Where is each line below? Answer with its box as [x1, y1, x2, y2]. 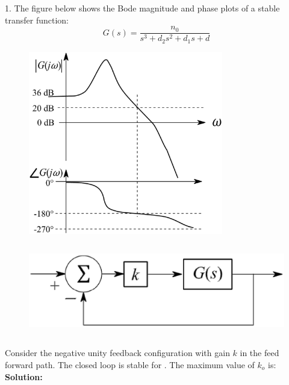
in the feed [240, 346, 279, 359]
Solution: [5, 370, 43, 383]
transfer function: [5, 13, 69, 26]
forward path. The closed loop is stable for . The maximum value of [5, 358, 255, 371]
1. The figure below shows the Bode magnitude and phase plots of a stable [5, 2, 280, 14]
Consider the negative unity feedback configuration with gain [5, 346, 230, 359]
